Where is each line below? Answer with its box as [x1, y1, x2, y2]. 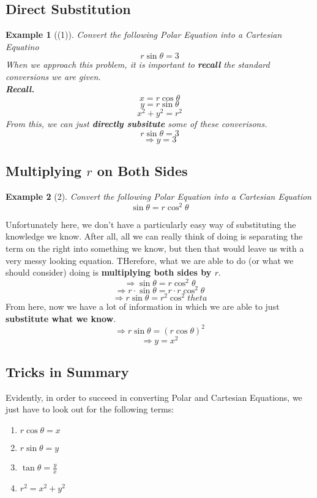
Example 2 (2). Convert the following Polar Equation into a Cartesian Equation [6, 190, 311, 203]
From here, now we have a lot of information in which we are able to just [6, 299, 280, 312]
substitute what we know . [6, 312, 116, 324]
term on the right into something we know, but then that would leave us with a [6, 241, 304, 254]
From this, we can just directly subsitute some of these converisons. [6, 117, 267, 130]
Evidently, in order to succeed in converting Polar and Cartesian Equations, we [6, 390, 302, 403]
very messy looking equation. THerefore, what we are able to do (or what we [6, 254, 294, 266]
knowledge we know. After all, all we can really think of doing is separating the [6, 230, 303, 243]
